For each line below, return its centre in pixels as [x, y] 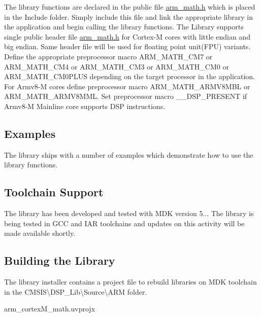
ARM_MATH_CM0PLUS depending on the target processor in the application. [130, 76]
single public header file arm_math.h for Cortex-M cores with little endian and [127, 36]
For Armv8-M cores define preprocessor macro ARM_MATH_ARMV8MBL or [127, 86]
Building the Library [60, 260]
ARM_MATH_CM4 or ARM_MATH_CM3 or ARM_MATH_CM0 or [117, 66]
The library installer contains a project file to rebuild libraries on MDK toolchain [130, 282]
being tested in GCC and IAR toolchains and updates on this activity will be [124, 223]
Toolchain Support [54, 192]
